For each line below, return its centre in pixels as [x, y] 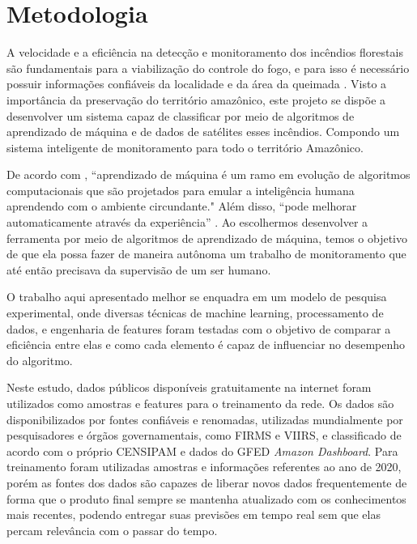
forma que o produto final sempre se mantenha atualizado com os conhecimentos [206, 498]
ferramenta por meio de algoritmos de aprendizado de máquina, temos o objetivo [207, 238]
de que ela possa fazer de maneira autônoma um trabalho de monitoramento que [206, 254]
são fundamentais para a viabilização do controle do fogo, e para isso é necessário [208, 68]
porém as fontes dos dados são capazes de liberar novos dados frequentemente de [207, 482]
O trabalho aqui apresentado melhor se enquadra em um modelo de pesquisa [197, 297]
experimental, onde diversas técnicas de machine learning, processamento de [195, 313]
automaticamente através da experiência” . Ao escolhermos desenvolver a [187, 222]
